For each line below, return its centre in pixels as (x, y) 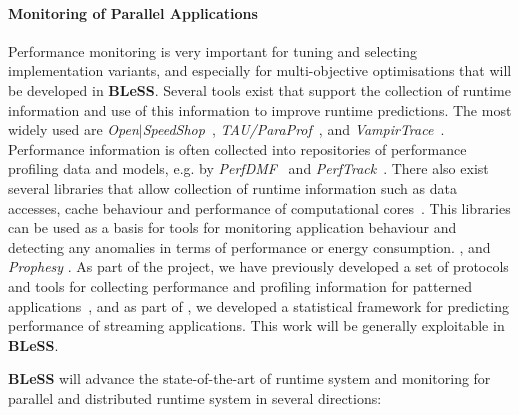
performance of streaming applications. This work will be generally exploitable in (256, 325)
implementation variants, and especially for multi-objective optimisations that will (260, 70)
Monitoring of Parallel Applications (133, 12)
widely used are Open (73, 129)
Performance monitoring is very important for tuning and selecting (212, 50)
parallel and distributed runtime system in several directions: (195, 397)
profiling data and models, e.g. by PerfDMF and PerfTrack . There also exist (248, 168)
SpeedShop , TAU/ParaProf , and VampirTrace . (293, 129)
